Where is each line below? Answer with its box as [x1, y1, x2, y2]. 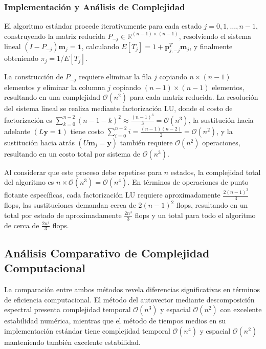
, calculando [81, 41, 119, 52]
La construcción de [4, 71, 63, 82]
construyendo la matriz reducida [4, 30, 105, 41]
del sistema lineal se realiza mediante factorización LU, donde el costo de [4, 103, 233, 114]
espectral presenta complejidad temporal [4, 304, 131, 315]
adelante [4, 125, 30, 136]
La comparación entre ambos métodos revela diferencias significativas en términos [4, 284, 260, 295]
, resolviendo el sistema [179, 30, 252, 41]
